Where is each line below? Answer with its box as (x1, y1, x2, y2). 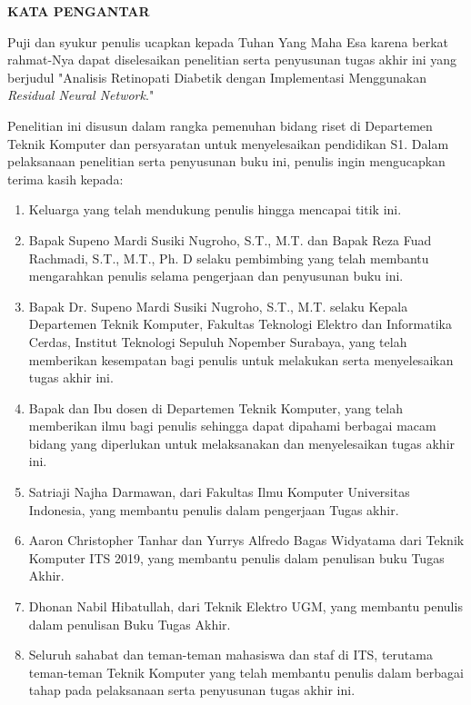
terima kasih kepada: (7, 169, 124, 188)
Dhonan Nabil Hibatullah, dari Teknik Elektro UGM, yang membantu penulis (28, 597, 463, 616)
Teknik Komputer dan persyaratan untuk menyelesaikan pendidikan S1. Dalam (7, 134, 449, 153)
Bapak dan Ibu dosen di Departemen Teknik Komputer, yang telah (28, 398, 404, 417)
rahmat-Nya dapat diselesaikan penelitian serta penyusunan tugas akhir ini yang (7, 50, 457, 69)
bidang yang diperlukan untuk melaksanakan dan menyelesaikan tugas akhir (28, 433, 456, 452)
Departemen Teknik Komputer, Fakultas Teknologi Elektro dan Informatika (28, 314, 453, 333)
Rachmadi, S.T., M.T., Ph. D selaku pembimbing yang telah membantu (28, 248, 429, 267)
